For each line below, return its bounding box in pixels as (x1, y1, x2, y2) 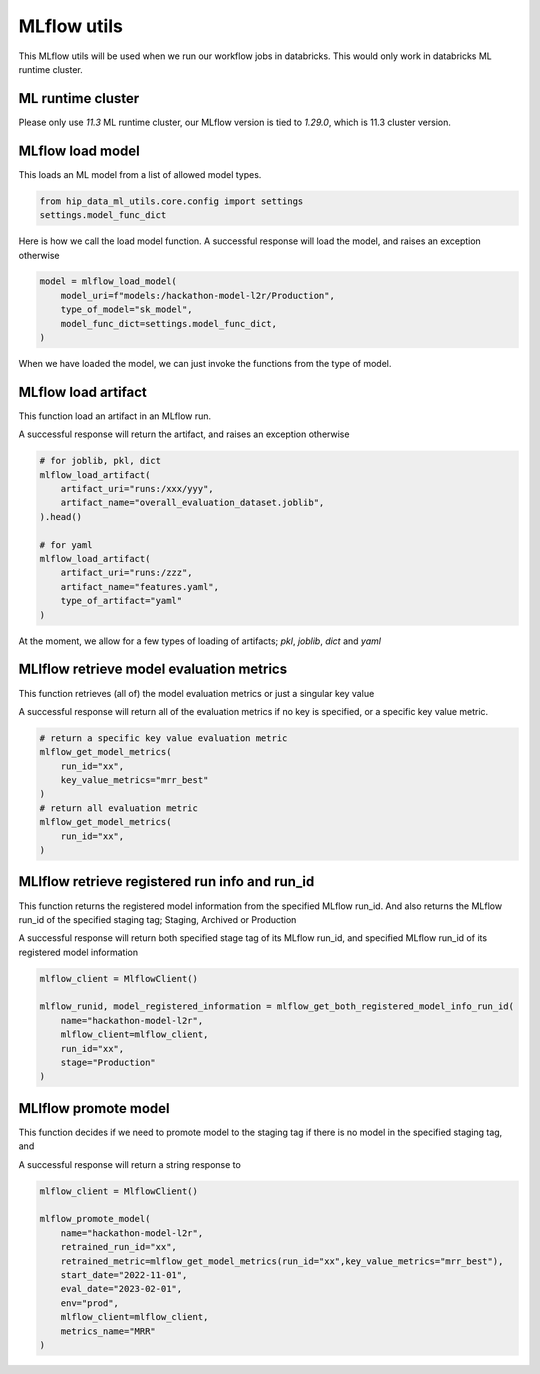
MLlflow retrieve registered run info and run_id (18, 873, 315, 890)
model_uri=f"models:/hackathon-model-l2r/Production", (60, 290, 335, 301)
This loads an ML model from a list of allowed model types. (18, 168, 262, 180)
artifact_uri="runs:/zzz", (60, 567, 194, 579)
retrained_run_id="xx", (60, 1241, 177, 1253)
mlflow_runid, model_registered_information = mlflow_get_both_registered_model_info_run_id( (39, 1001, 515, 1012)
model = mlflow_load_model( (39, 276, 177, 287)
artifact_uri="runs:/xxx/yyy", (60, 483, 214, 495)
